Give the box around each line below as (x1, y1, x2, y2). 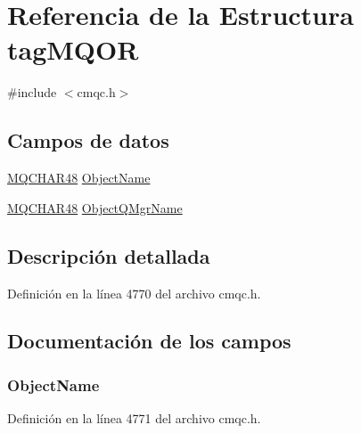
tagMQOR (7, 31, 139, 68)
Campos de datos (7, 127, 169, 154)
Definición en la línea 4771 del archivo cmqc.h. (7, 409, 261, 428)
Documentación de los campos (7, 327, 291, 355)
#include (7, 83, 57, 102)
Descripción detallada (7, 241, 210, 269)
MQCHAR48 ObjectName (7, 168, 151, 187)
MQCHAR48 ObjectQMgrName (7, 198, 183, 216)
